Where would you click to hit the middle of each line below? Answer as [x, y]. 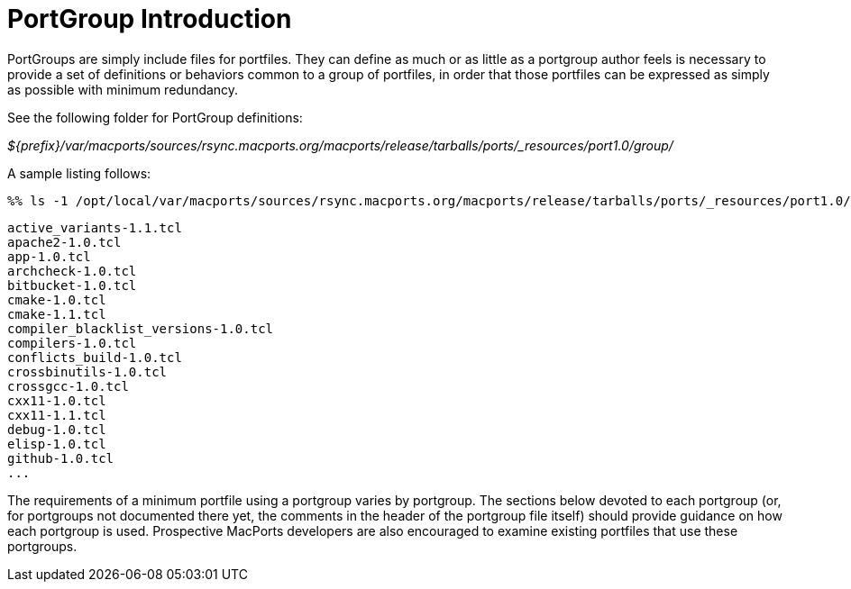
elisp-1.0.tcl [57, 444]
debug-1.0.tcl [57, 429]
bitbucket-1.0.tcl [72, 285]
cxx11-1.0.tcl [57, 400]
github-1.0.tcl [61, 458]
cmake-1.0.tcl [57, 299]
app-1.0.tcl [49, 256]
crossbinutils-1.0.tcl [87, 372]
